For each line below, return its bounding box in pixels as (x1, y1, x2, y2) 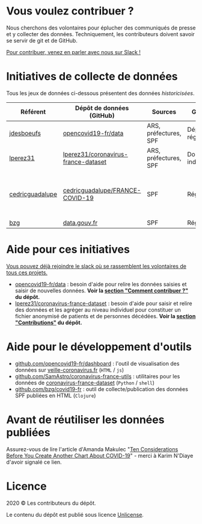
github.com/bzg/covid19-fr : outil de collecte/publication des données (14, 385, 188, 392)
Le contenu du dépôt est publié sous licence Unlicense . (6, 511, 144, 518)
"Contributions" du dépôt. (14, 319, 82, 326)
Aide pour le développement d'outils (6, 340, 192, 353)
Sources (151, 107, 177, 116)
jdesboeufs (9, 129, 41, 137)
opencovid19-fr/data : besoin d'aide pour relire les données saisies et (14, 280, 187, 288)
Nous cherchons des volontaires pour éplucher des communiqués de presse (6, 24, 196, 31)
